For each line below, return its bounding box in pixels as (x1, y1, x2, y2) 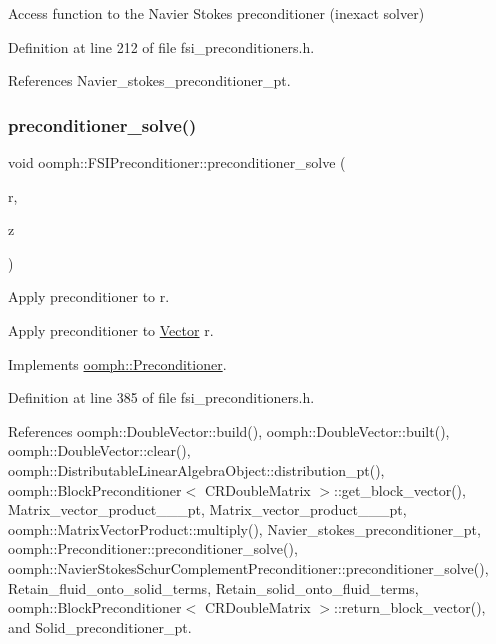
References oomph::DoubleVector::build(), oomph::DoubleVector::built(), (8, 420, 450, 441)
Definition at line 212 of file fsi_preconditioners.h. (8, 36, 315, 57)
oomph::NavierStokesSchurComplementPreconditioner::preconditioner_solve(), (8, 557, 489, 578)
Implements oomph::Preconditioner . (8, 353, 227, 374)
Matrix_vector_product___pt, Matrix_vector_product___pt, (8, 499, 407, 520)
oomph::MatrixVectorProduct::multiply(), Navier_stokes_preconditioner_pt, (8, 518, 481, 539)
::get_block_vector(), (334, 479, 466, 500)
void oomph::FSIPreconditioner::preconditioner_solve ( (8, 152, 346, 172)
